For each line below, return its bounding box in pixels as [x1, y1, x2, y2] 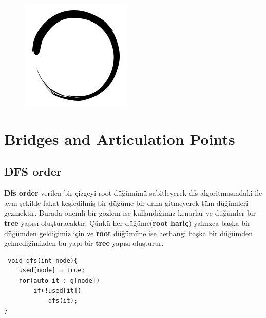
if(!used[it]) [33, 287, 82, 294]
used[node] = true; [18, 267, 85, 274]
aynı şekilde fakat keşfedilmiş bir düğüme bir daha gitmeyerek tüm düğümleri [4, 197, 249, 208]
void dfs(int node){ [8, 257, 78, 264]
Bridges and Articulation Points [4, 128, 235, 149]
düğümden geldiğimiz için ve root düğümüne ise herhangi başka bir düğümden [4, 227, 253, 238]
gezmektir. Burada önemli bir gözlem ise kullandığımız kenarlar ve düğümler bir [4, 207, 256, 218]
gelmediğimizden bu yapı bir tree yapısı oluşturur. [4, 238, 164, 248]
